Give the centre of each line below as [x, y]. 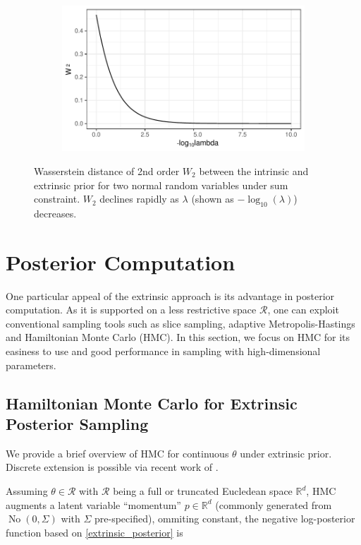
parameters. [31, 365]
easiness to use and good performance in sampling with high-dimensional [163, 351]
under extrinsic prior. [286, 453]
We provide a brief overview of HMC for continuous [117, 453]
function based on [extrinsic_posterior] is [94, 532]
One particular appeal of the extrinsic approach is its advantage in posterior [170, 295]
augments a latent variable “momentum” [93, 504]
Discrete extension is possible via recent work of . [112, 467]
